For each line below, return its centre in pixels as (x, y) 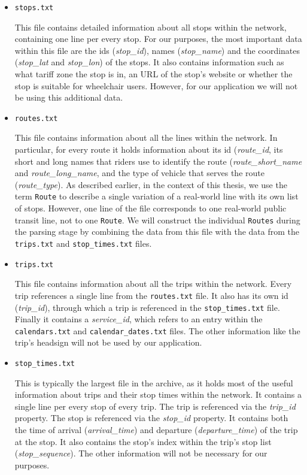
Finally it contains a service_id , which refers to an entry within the (139, 319)
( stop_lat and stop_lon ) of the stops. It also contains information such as (149, 62)
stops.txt (34, 8)
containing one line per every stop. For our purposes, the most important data (158, 39)
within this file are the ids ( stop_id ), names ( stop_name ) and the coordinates (157, 50)
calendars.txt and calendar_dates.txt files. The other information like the (157, 330)
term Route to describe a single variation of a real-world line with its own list (156, 196)
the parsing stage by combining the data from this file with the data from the (157, 232)
